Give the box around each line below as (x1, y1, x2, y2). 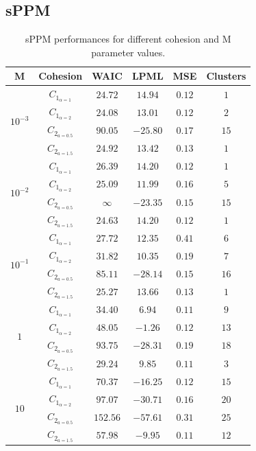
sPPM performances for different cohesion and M (25, 32, 231, 46)
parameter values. (91, 45, 166, 59)
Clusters (206, 69, 246, 83)
